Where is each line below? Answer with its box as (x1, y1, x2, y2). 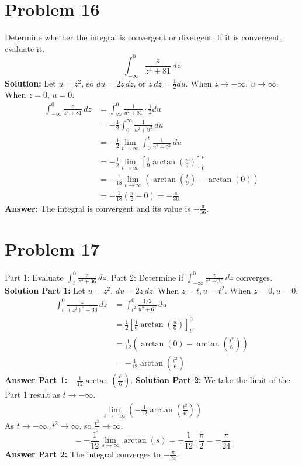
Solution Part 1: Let (5, 284, 85, 296)
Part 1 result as (5, 388, 60, 401)
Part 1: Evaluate (5, 271, 64, 283)
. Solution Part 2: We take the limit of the (130, 374, 290, 386)
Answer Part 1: (5, 374, 68, 386)
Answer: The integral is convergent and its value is (5, 202, 190, 214)
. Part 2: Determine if (106, 271, 183, 283)
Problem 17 (5, 236, 100, 260)
